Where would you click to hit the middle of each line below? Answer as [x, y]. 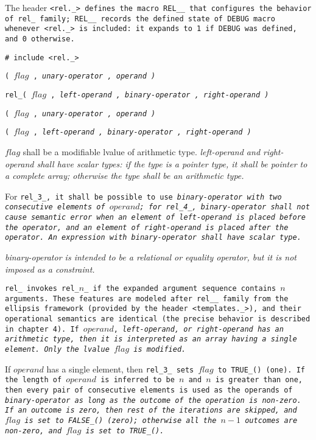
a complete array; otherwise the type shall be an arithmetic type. [125, 176]
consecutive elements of [55, 207]
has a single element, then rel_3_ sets [120, 368]
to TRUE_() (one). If [261, 370]
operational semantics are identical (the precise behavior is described [158, 319]
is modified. [160, 350]
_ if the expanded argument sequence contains [180, 289]
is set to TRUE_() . [125, 431]
